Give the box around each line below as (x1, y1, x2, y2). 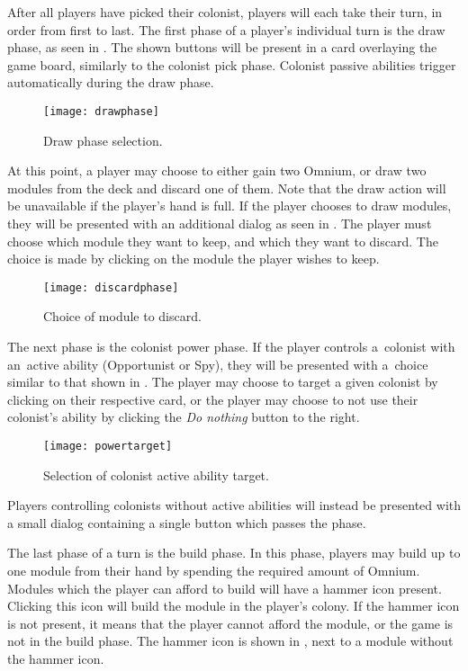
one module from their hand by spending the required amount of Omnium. (7, 561, 420, 580)
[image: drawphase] (43, 104, 159, 118)
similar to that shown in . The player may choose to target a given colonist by (7, 372, 438, 391)
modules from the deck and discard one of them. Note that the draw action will (7, 178, 446, 197)
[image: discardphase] (43, 281, 179, 294)
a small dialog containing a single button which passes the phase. (7, 513, 366, 532)
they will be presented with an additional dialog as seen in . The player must (7, 214, 432, 232)
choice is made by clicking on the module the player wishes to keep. (7, 249, 380, 268)
